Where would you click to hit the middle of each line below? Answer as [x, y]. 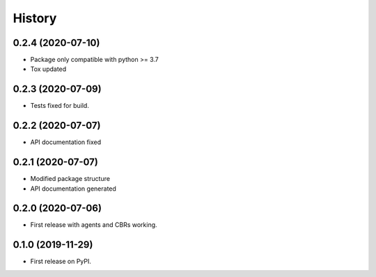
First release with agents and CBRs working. [94, 225]
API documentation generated [73, 189]
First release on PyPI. [61, 262]
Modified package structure [70, 179]
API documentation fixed [65, 142]
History [35, 18]
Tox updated [48, 69]
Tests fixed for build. [60, 106]
